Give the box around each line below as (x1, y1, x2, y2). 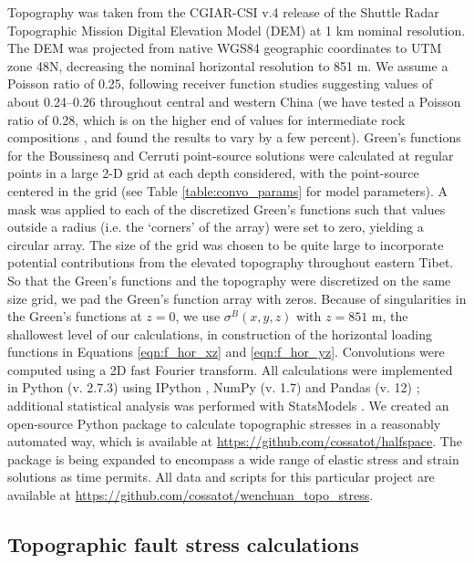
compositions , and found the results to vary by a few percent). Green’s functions (7, 128, 461, 147)
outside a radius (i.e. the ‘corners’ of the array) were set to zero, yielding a (7, 217, 424, 236)
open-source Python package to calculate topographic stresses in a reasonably (7, 413, 441, 433)
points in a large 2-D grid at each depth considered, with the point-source (7, 163, 419, 182)
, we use (175, 307, 221, 326)
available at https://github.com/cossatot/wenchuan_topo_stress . (7, 485, 374, 505)
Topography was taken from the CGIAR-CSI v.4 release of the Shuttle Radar (7, 3, 439, 21)
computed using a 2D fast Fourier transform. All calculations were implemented (7, 360, 453, 379)
